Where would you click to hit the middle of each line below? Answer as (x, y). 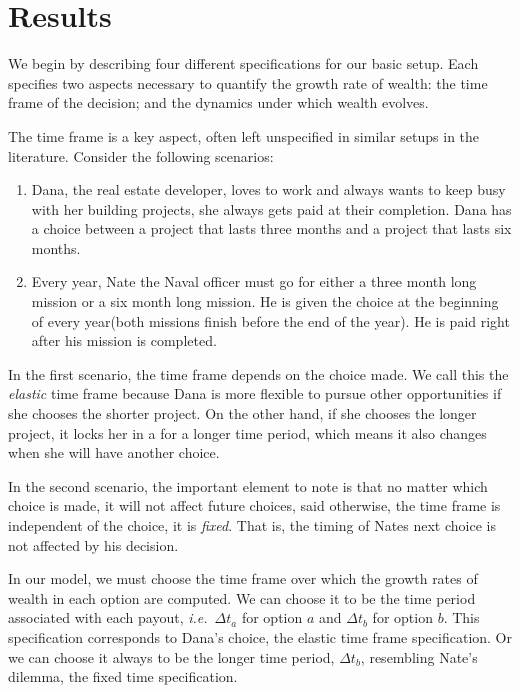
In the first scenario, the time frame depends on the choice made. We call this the (258, 373)
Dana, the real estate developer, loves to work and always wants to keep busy (268, 189)
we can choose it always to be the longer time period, (171, 656)
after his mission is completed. (124, 340)
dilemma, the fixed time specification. (123, 676)
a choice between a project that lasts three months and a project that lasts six (271, 228)
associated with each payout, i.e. (108, 617)
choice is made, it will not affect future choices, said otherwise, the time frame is (254, 505)
